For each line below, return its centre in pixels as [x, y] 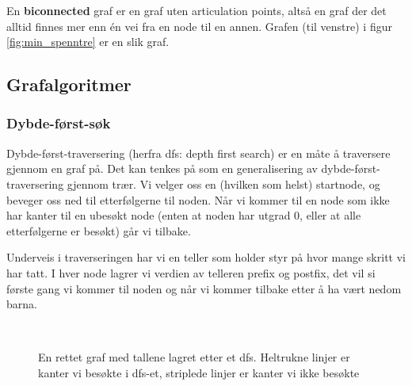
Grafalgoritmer [69, 84]
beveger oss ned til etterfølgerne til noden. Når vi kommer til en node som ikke [198, 199]
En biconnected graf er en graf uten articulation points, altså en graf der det [196, 10]
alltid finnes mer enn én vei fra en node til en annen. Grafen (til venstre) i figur [199, 26]
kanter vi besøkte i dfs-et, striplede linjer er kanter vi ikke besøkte [199, 372]
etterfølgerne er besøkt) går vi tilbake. [99, 230]
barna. [22, 304]
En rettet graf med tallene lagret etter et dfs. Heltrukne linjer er [194, 357]
